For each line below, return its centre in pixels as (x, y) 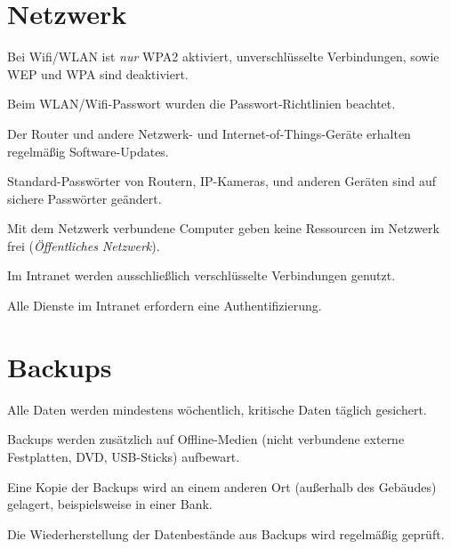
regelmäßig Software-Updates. (88, 151)
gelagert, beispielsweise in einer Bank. (110, 504)
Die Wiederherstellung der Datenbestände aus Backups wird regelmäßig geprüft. (226, 533)
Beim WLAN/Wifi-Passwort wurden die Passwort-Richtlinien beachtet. (201, 104)
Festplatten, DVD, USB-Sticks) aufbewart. (124, 456)
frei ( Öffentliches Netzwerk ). (84, 245)
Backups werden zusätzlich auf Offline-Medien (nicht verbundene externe (206, 439)
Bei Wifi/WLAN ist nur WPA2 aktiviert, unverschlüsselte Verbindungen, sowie (223, 57)
